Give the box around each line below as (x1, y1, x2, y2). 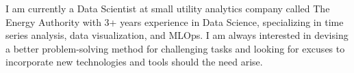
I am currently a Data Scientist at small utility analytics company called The (5, 1, 330, 15)
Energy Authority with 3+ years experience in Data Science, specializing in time (5, 14, 344, 29)
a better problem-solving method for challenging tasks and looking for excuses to (5, 41, 345, 55)
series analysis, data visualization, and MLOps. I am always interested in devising (5, 28, 349, 42)
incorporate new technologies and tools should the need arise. (5, 55, 263, 69)
